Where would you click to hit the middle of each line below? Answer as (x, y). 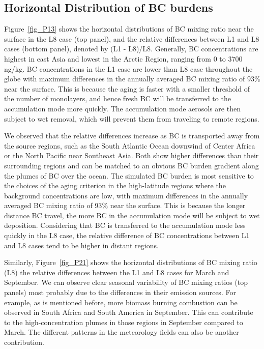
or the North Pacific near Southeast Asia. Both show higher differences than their (131, 155)
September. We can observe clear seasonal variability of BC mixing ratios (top (126, 282)
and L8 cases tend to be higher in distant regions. (81, 245)
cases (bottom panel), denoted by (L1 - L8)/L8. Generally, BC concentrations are (131, 49)
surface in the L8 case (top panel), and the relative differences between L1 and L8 (132, 38)
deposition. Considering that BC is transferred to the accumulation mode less (125, 225)
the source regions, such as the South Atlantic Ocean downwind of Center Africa (130, 145)
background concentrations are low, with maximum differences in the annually (126, 195)
